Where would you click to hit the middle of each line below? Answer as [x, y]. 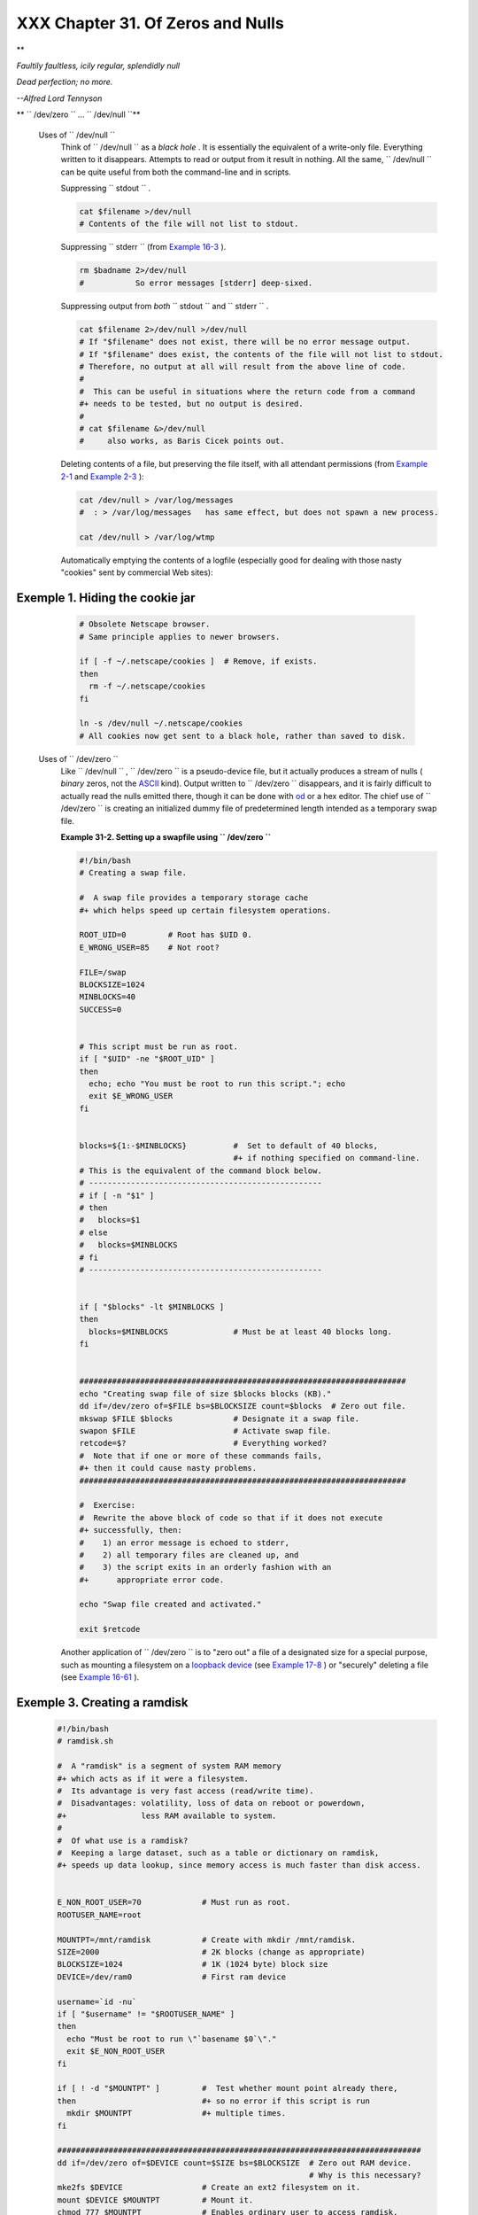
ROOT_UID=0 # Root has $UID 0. [166, 935]
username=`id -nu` [97, 2001]
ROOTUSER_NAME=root [99, 1915]
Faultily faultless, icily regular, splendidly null [98, 66]
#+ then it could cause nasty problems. [168, 1468]
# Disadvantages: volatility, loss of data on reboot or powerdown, [211, 1803]
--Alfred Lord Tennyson [59, 98]
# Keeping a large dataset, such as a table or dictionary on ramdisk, [218, 1853]
